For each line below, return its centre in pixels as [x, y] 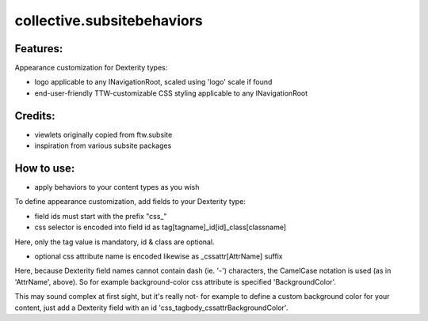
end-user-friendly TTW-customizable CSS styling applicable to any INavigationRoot [171, 93]
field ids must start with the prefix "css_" [101, 216]
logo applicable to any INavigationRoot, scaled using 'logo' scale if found [153, 82]
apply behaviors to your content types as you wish [117, 187]
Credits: [35, 116]
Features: [39, 49]
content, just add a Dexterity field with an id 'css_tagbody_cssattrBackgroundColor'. [151, 308]
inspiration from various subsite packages [103, 145]
